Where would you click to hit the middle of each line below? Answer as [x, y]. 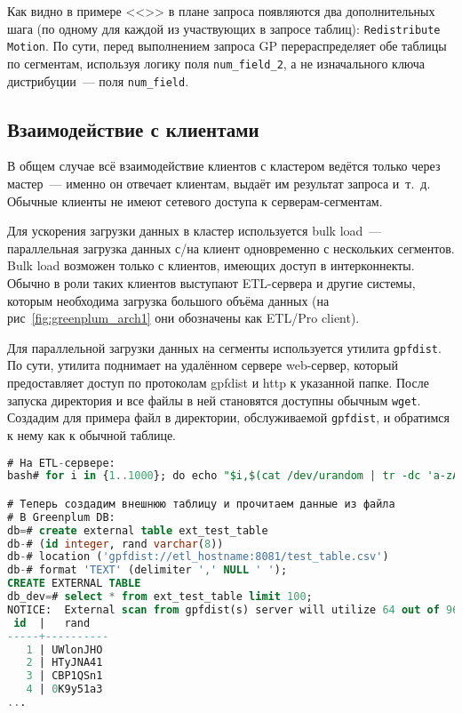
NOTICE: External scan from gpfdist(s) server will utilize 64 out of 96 [233, 609]
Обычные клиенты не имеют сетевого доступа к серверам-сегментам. [195, 200]
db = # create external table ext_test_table [138, 530]
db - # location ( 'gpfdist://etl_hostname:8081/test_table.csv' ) [198, 557]
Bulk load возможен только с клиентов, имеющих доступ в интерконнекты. [211, 265]
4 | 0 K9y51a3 [64, 689]
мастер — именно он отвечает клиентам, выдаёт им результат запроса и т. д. [219, 184]
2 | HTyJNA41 [64, 663]
